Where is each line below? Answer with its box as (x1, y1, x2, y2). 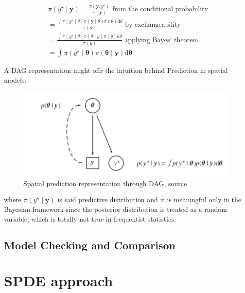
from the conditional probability (112, 6, 208, 13)
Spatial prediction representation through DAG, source (23, 178, 187, 188)
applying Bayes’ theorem (124, 36, 198, 44)
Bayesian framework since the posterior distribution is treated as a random (4, 204, 227, 214)
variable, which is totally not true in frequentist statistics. (4, 213, 176, 224)
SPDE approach (4, 271, 113, 291)
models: (4, 74, 27, 85)
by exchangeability (125, 21, 181, 28)
